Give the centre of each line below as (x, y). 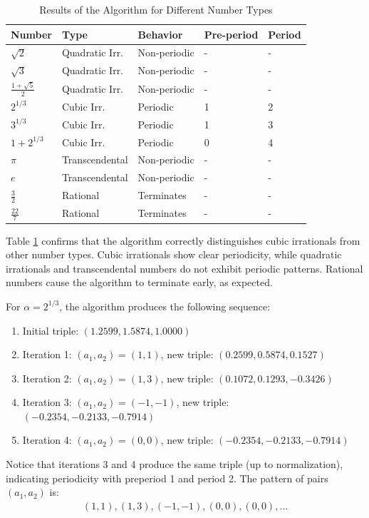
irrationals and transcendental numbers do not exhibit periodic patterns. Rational (184, 268)
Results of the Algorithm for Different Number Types (156, 9)
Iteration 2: (47, 378)
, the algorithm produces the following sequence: (165, 306)
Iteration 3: (47, 402)
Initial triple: (51, 330)
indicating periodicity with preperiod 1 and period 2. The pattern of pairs (167, 478)
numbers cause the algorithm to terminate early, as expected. (139, 282)
